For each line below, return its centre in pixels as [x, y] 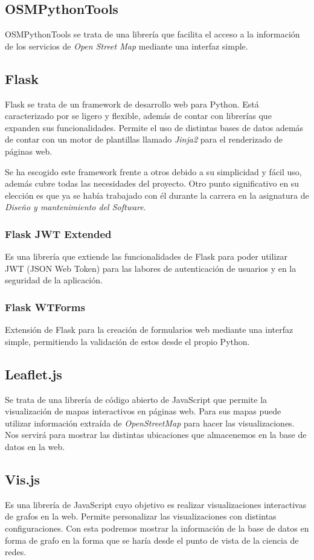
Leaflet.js [34, 374]
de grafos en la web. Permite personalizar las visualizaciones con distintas [141, 516]
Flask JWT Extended [58, 233]
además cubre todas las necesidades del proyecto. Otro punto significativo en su [152, 183]
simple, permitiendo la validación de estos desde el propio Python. [127, 341]
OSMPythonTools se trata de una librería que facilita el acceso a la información [152, 34]
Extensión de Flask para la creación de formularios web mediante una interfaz [149, 330]
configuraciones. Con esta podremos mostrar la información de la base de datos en [157, 528]
